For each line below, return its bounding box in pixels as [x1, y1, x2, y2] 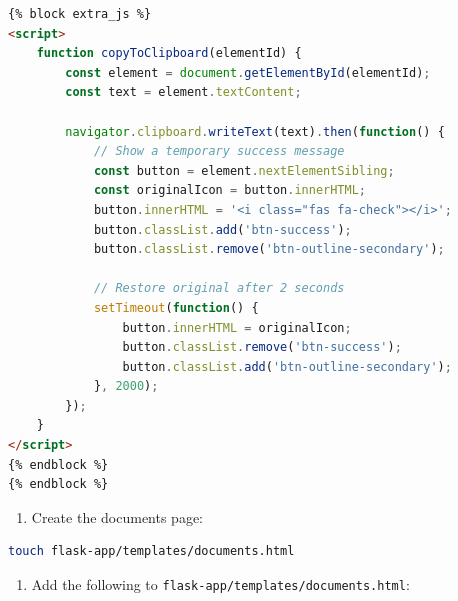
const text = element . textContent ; [65, 85, 302, 100]
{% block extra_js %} [8, 7, 152, 21]
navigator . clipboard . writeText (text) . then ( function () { [65, 124, 445, 139]
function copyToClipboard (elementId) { [36, 46, 302, 61]
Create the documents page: [31, 506, 204, 527]
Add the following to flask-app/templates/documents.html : [31, 574, 410, 595]
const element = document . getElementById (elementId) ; [65, 65, 431, 80]
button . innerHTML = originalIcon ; [122, 320, 352, 335]
